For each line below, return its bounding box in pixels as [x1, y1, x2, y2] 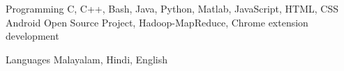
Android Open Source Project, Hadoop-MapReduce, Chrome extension [6, 15, 308, 29]
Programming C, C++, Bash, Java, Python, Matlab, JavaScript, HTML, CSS [6, 1, 339, 15]
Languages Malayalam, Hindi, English [6, 52, 167, 66]
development [6, 29, 59, 43]
